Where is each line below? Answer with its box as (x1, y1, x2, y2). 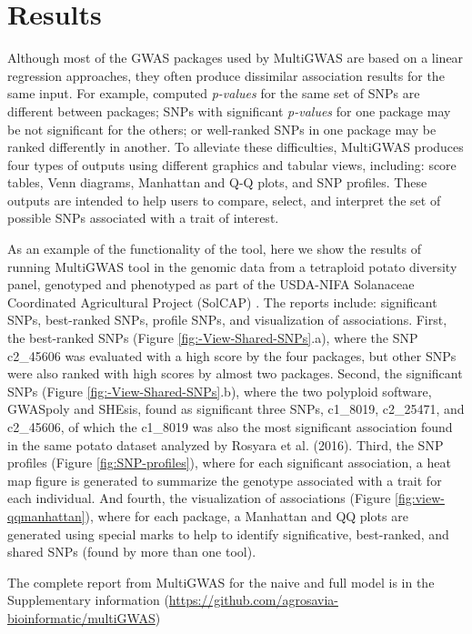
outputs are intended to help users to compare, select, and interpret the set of (7, 190, 441, 209)
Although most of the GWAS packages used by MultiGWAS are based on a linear (7, 48, 464, 67)
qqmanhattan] (7, 506, 85, 525)
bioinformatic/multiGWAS (7, 608, 156, 627)
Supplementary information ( (7, 590, 169, 609)
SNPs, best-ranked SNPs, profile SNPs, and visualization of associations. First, (7, 310, 447, 329)
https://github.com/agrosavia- (168, 590, 338, 609)
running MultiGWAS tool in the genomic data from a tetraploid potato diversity (7, 257, 457, 276)
